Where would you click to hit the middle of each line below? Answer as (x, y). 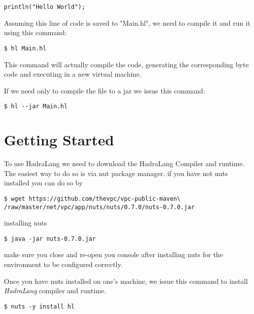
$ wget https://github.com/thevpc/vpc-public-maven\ (92, 199)
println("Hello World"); (45, 7)
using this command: (35, 32)
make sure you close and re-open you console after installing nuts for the (113, 254)
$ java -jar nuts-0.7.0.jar (50, 239)
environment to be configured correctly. (63, 264)
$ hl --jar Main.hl (36, 107)
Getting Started (59, 140)
